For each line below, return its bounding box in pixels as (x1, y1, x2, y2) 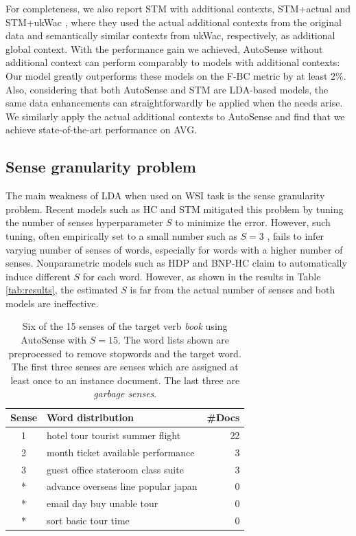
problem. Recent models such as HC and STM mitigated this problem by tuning (5, 201, 344, 216)
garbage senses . (93, 386, 157, 401)
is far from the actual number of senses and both (130, 282, 335, 297)
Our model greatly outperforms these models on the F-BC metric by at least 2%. (5, 68, 346, 82)
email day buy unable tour (47, 496, 158, 511)
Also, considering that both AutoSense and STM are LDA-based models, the (5, 82, 329, 96)
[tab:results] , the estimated (5, 282, 118, 297)
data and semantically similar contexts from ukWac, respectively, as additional (5, 28, 335, 43)
